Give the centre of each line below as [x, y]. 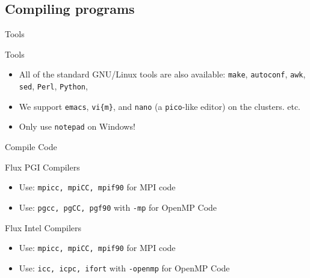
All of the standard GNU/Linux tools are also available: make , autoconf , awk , [162, 74]
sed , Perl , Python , [53, 86]
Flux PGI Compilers [42, 167]
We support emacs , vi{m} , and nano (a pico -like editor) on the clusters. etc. [160, 106]
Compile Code [31, 147]
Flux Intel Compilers [43, 227]
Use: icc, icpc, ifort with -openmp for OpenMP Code [124, 267]
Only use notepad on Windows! [77, 126]
